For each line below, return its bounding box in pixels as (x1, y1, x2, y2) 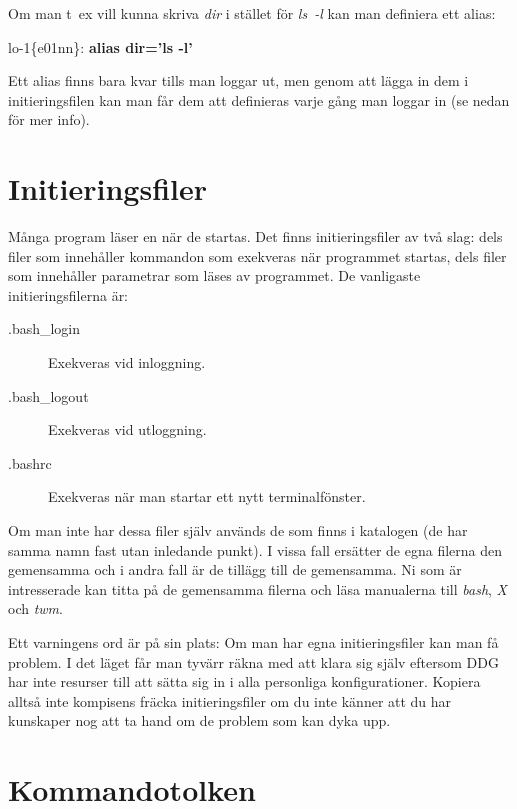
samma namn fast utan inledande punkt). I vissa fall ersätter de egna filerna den (8, 539, 503, 560)
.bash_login (8, 318, 81, 339)
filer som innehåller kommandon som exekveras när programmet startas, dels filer (8, 245, 507, 266)
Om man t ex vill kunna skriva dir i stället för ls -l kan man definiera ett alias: (8, 3, 496, 23)
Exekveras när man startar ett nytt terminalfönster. (48, 486, 366, 507)
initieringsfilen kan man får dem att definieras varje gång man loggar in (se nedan (8, 89, 510, 110)
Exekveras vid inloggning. (48, 352, 206, 373)
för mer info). (8, 109, 90, 130)
